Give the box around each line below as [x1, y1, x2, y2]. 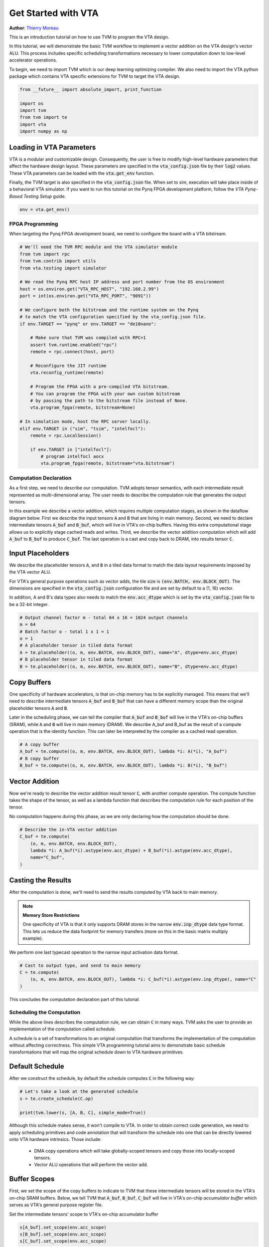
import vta [19, 121, 46, 127]
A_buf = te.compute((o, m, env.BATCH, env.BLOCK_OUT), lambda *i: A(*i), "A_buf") [19, 749, 228, 754]
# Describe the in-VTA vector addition [19, 827, 117, 832]
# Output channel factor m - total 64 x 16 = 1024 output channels [19, 615, 188, 621]
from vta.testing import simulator [19, 265, 107, 271]
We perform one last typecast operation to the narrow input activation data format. [9, 949, 179, 955]
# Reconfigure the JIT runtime [30, 363, 107, 369]
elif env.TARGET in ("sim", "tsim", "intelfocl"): [19, 425, 146, 431]
